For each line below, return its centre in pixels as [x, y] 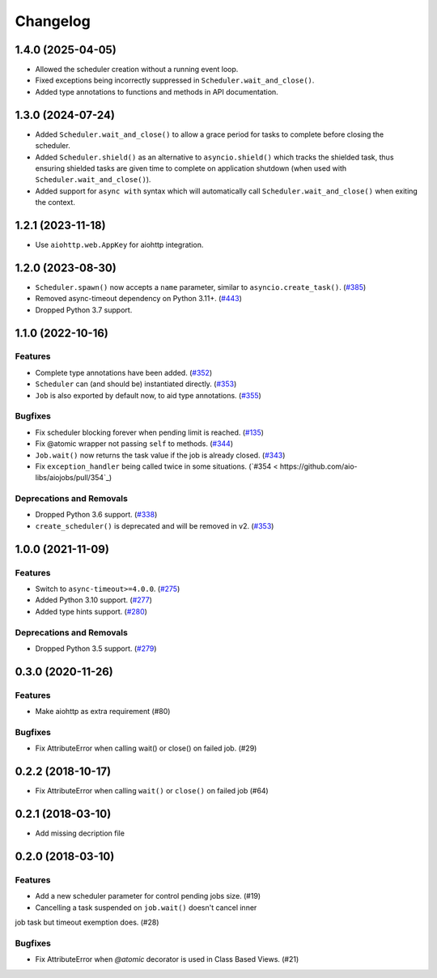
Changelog [53, 21]
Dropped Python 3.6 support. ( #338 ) [96, 515]
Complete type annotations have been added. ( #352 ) [124, 372]
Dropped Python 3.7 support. [84, 310]
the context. [55, 202]
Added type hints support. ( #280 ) [91, 611]
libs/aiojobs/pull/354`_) [74, 478]
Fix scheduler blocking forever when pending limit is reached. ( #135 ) [150, 432]
